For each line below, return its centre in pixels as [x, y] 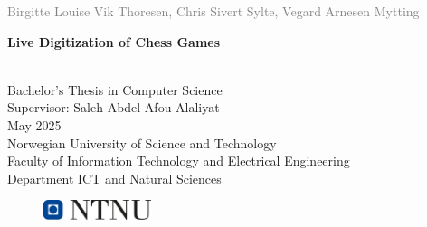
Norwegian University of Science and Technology [142, 142]
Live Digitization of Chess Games [114, 41]
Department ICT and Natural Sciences [114, 178]
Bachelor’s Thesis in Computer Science [115, 89]
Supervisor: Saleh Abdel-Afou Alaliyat [114, 107]
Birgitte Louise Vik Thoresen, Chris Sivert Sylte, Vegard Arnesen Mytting [213, 11]
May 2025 [34, 124]
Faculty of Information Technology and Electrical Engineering [179, 161]
